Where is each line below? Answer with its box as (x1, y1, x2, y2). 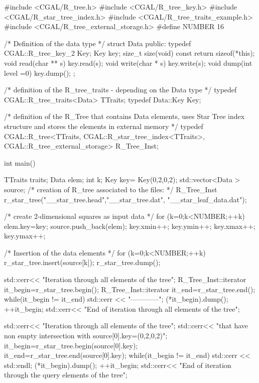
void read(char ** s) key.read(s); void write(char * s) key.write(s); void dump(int (4, 57, 252, 68)
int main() (4, 157, 36, 168)
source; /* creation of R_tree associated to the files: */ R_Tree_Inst (4, 184, 217, 194)
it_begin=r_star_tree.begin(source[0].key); (4, 340, 138, 350)
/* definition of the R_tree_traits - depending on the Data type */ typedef (4, 84, 237, 95)
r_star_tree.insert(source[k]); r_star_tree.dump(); (4, 257, 161, 268)
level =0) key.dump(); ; (4, 67, 75, 78)
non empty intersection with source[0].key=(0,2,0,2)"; (4, 330, 168, 341)
